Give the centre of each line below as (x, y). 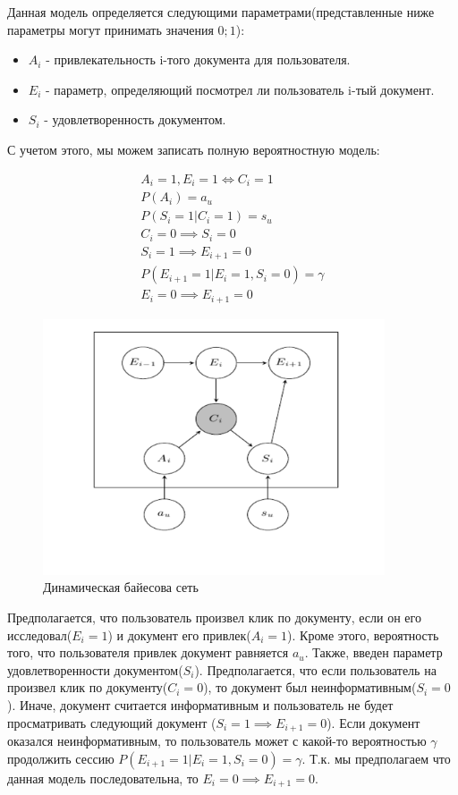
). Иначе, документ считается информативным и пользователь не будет (200, 704)
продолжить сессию (61, 758)
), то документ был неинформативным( (310, 687)
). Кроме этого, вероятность (363, 634)
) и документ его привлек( (179, 634)
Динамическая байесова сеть (121, 587)
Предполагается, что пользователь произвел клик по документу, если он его (214, 617)
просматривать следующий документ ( (112, 722)
